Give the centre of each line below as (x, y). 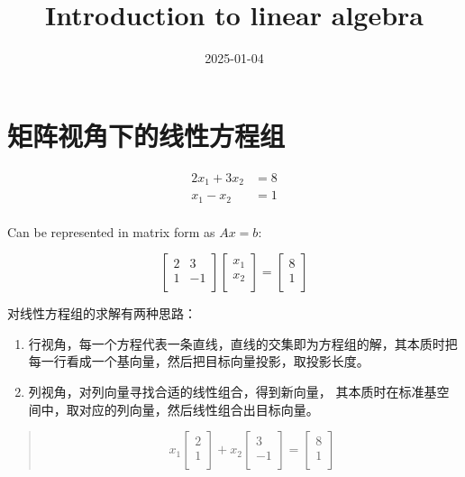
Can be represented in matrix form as (111, 231)
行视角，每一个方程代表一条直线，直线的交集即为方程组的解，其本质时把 (243, 343)
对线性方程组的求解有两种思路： (102, 313)
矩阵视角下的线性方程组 (146, 135)
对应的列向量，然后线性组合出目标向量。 (199, 409)
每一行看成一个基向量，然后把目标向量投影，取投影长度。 (199, 361)
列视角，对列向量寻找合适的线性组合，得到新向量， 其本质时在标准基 (232, 392)
